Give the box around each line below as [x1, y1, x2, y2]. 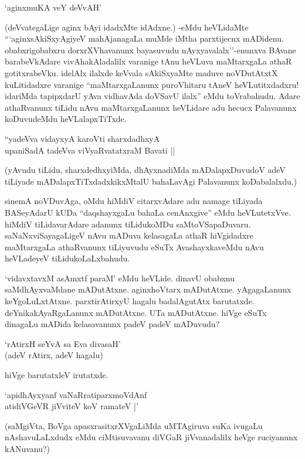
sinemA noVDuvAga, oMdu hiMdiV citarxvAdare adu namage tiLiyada [5, 195, 263, 207]
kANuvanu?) [5, 443, 50, 454]
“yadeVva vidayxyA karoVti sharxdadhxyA [5, 132, 160, 144]
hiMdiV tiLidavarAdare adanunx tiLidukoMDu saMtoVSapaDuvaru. [5, 217, 251, 230]
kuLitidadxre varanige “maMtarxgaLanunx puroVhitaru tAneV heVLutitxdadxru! [5, 78, 299, 90]
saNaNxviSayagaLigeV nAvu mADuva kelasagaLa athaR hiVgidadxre [5, 229, 253, 242]
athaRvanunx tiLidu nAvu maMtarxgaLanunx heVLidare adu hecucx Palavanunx [5, 101, 297, 113]
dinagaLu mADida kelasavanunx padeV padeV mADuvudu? [5, 318, 220, 330]
